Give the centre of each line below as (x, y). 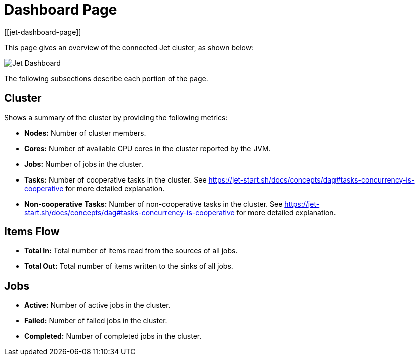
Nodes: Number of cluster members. (85, 133)
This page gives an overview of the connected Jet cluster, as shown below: (129, 47)
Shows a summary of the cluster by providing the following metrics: (116, 117)
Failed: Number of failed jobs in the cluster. (96, 321)
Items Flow (32, 232)
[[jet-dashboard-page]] (43, 32)
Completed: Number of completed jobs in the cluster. (113, 336)
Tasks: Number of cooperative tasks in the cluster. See (115, 179)
